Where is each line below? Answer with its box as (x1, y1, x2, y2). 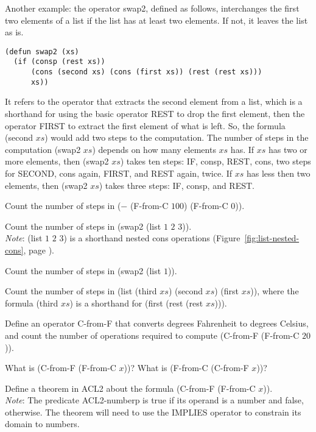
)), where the (250, 285, 299, 297)
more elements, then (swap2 (5, 155, 109, 168)
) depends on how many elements (92, 143, 216, 155)
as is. (5, 26, 24, 38)
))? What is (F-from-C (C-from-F (124, 361, 249, 374)
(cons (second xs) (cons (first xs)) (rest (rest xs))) (30, 68, 262, 77)
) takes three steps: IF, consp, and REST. (99, 179, 255, 191)
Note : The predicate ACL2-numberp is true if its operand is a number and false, (5, 394, 304, 406)
